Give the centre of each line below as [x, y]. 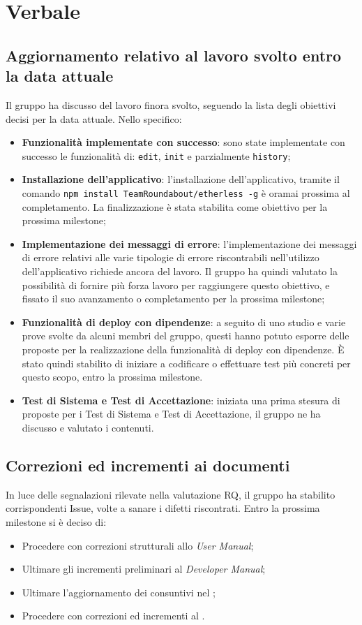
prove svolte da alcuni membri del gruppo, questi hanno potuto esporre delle [186, 336]
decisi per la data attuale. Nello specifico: [94, 118]
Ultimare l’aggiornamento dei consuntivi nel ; [119, 592]
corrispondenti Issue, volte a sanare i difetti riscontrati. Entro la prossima [163, 508]
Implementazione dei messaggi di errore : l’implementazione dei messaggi [189, 243]
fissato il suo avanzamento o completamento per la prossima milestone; [173, 299]
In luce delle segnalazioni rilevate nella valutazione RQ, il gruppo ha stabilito [171, 494]
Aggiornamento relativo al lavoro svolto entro [174, 55]
